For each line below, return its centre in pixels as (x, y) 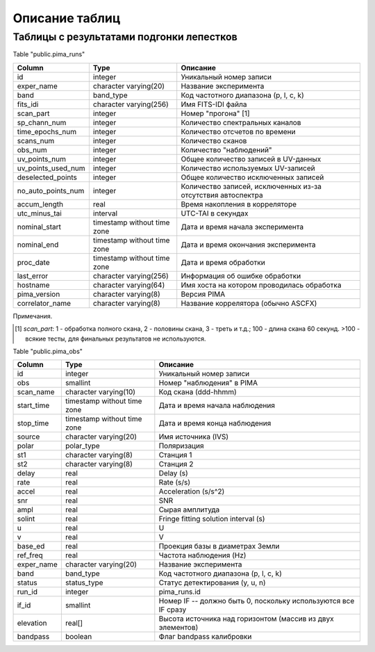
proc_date (33, 262)
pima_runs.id (180, 592)
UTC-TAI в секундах (215, 213)
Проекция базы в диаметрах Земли (219, 546)
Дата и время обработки (223, 262)
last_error (33, 276)
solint (26, 519)
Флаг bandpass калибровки (205, 637)
